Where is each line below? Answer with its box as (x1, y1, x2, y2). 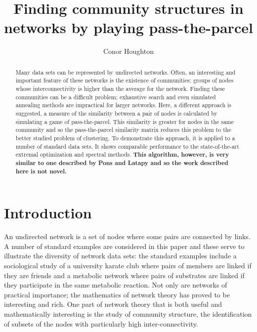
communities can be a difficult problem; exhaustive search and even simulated (15, 92, 216, 101)
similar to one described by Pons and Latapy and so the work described (15, 158, 228, 167)
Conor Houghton (103, 46, 154, 56)
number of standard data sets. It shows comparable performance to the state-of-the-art (15, 142, 239, 150)
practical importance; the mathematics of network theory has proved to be (4, 289, 230, 299)
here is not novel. (15, 166, 67, 175)
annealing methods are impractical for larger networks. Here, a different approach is (15, 101, 231, 109)
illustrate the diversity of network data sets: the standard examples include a (4, 250, 237, 261)
